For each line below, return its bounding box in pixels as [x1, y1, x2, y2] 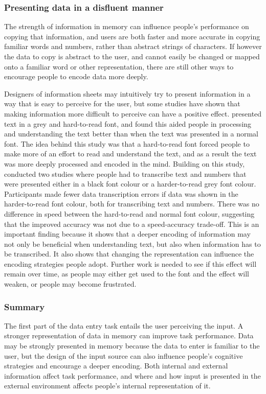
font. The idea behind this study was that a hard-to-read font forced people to [4, 138, 250, 149]
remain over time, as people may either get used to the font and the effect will [4, 268, 249, 279]
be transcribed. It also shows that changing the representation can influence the [4, 248, 254, 259]
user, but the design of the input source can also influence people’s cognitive [4, 350, 243, 361]
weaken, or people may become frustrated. [4, 279, 137, 289]
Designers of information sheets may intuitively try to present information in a [4, 88, 251, 99]
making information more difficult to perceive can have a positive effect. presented [4, 108, 262, 119]
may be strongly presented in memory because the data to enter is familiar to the [4, 340, 260, 351]
